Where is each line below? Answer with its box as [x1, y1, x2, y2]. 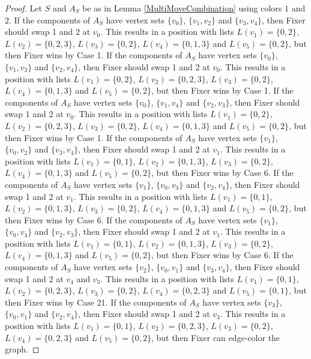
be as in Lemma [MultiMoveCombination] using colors [82, 2, 282, 14]
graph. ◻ [5, 343, 40, 355]
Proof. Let [5, 2, 42, 14]
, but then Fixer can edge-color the [151, 331, 280, 343]
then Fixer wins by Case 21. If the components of [5, 295, 187, 308]
